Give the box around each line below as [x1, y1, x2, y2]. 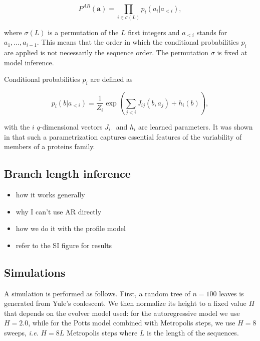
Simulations [4, 264, 66, 280]
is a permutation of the [48, 27, 119, 37]
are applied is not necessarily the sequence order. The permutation [4, 47, 209, 58]
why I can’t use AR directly [16, 206, 102, 216]
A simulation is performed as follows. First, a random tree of [4, 288, 190, 298]
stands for [196, 27, 227, 37]
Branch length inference [4, 166, 131, 181]
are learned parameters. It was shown [138, 121, 253, 132]
